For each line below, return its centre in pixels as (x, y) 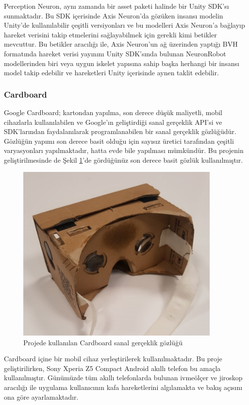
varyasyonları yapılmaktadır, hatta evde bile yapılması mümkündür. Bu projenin (124, 150)
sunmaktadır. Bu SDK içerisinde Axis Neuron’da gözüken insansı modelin (114, 15)
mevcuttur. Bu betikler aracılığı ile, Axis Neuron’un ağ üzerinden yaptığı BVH (121, 44)
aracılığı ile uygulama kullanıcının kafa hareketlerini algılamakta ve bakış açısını (123, 387)
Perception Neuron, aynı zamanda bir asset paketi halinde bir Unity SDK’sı (116, 6)
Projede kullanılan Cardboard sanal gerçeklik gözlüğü (103, 342)
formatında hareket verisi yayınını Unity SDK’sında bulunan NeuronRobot (115, 53)
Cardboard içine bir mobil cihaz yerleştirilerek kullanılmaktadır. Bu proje (113, 359)
